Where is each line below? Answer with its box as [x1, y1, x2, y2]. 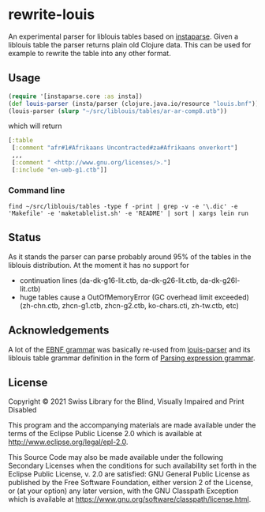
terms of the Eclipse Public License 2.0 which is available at [8, 429, 203, 439]
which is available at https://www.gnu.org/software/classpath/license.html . [8, 495, 252, 504]
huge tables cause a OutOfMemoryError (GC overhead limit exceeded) [19, 292, 250, 302]
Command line [8, 184, 65, 195]
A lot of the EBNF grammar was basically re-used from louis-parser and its [8, 344, 251, 354]
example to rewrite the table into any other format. [8, 48, 171, 58]
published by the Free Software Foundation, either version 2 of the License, [8, 478, 254, 488]
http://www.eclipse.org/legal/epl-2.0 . [8, 437, 129, 447]
